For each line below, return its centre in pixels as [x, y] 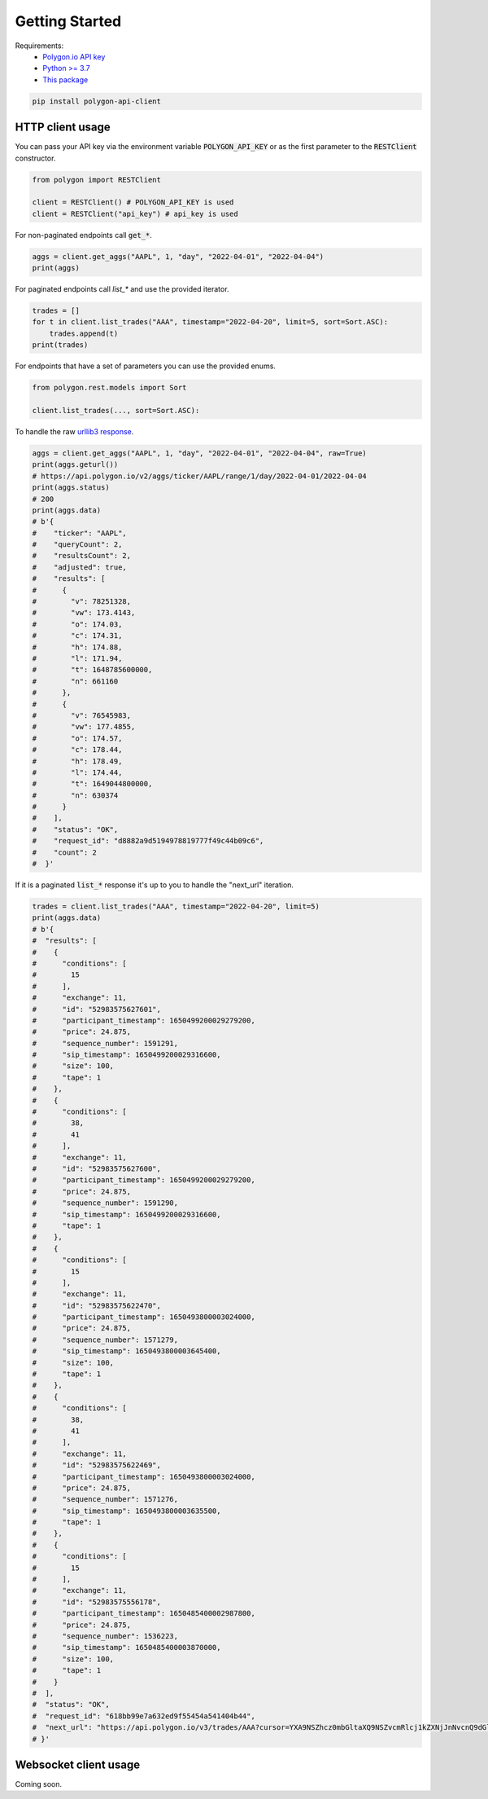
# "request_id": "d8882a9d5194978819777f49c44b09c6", [148, 841]
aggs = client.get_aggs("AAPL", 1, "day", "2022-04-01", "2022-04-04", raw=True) [200, 453]
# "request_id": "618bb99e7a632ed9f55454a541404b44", [144, 1716]
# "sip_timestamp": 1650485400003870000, [126, 1647]
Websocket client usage [78, 1764]
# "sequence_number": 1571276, [105, 1500]
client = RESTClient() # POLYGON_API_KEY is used [133, 202]
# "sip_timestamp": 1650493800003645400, [126, 1351]
